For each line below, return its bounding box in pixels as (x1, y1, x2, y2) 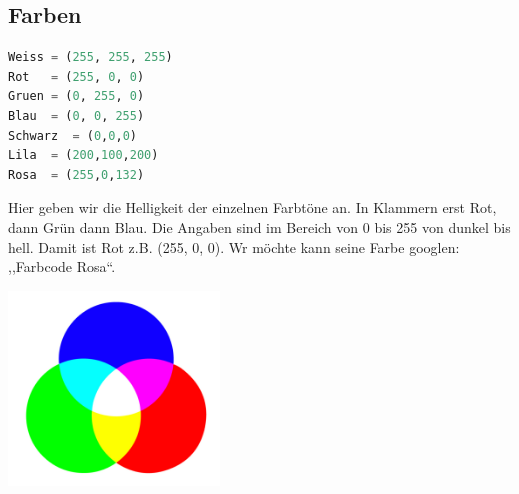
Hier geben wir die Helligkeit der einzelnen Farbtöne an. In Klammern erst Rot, (8, 197, 497, 218)
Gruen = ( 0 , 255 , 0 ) (8, 89, 145, 104)
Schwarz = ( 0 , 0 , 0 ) (8, 128, 137, 143)
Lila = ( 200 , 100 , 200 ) (8, 148, 159, 163)
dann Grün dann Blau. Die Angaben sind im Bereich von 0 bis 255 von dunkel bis (8, 216, 511, 237)
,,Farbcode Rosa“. (8, 256, 116, 277)
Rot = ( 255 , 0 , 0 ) (8, 69, 145, 84)
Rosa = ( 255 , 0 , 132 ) (8, 167, 145, 182)
